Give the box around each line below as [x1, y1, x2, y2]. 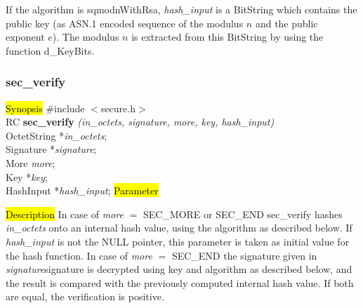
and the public [255, 15, 318, 30]
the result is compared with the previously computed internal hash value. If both [6, 275, 354, 290]
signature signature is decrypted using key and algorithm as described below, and [6, 262, 352, 276]
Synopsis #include [6, 100, 85, 115]
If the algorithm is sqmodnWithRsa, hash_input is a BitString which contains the [6, 2, 357, 16]
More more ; [6, 155, 55, 170]
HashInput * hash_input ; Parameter [6, 183, 159, 198]
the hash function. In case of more [6, 248, 152, 262]
